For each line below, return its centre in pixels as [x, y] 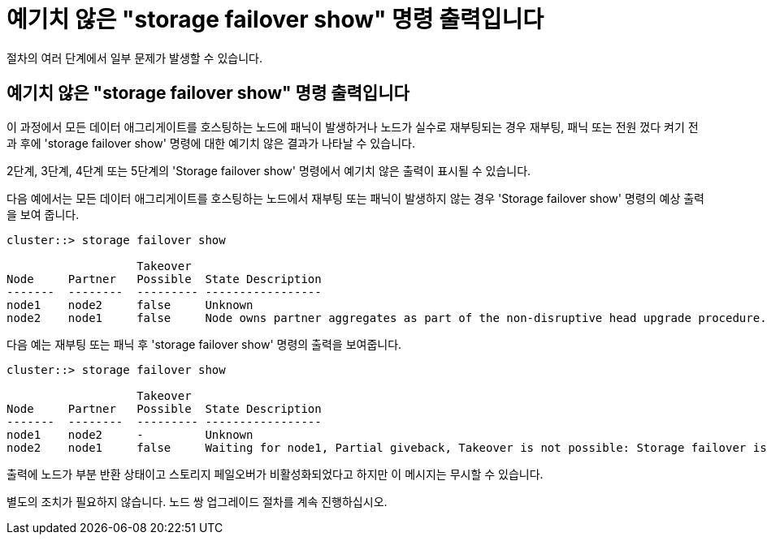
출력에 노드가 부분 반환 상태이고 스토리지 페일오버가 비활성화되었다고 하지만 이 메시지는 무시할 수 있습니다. [275, 474]
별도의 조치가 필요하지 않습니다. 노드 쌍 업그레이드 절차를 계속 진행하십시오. [197, 501]
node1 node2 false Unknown [130, 305]
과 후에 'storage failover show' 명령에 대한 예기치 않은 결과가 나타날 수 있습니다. [211, 143]
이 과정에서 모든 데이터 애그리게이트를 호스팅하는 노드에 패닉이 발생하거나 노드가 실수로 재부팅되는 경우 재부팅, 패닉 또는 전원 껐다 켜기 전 [353, 127]
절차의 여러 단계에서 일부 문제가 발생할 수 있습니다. [134, 58]
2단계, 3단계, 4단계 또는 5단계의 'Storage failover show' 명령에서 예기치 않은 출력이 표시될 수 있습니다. [269, 170]
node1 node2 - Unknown [130, 434]
